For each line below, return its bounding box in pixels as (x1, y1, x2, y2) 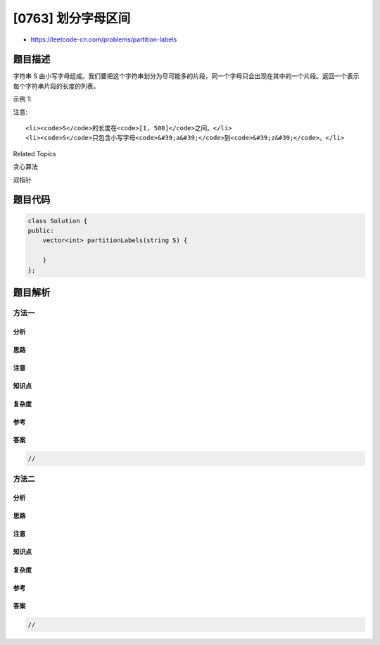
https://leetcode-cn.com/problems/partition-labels (30, 35, 177, 44)
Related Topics (13, 149, 56, 158)
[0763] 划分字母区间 (13, 11, 131, 26)
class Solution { (27, 217, 88, 225)
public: (27, 226, 54, 234)
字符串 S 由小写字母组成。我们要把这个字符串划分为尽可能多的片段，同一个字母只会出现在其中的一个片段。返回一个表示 (13, 72, 360, 80)
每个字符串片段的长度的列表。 (13, 82, 100, 90)
